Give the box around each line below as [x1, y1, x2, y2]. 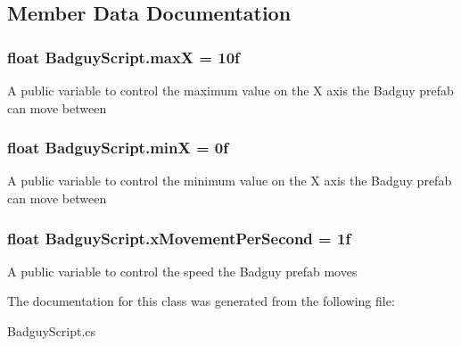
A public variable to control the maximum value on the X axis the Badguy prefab [7, 81, 454, 99]
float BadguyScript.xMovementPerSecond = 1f [7, 227, 351, 249]
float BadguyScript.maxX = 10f [7, 45, 240, 68]
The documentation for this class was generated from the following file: [7, 292, 395, 310]
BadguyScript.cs [7, 322, 96, 340]
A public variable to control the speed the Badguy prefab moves [7, 261, 358, 280]
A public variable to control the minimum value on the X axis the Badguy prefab [7, 171, 452, 190]
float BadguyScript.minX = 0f [7, 136, 228, 159]
